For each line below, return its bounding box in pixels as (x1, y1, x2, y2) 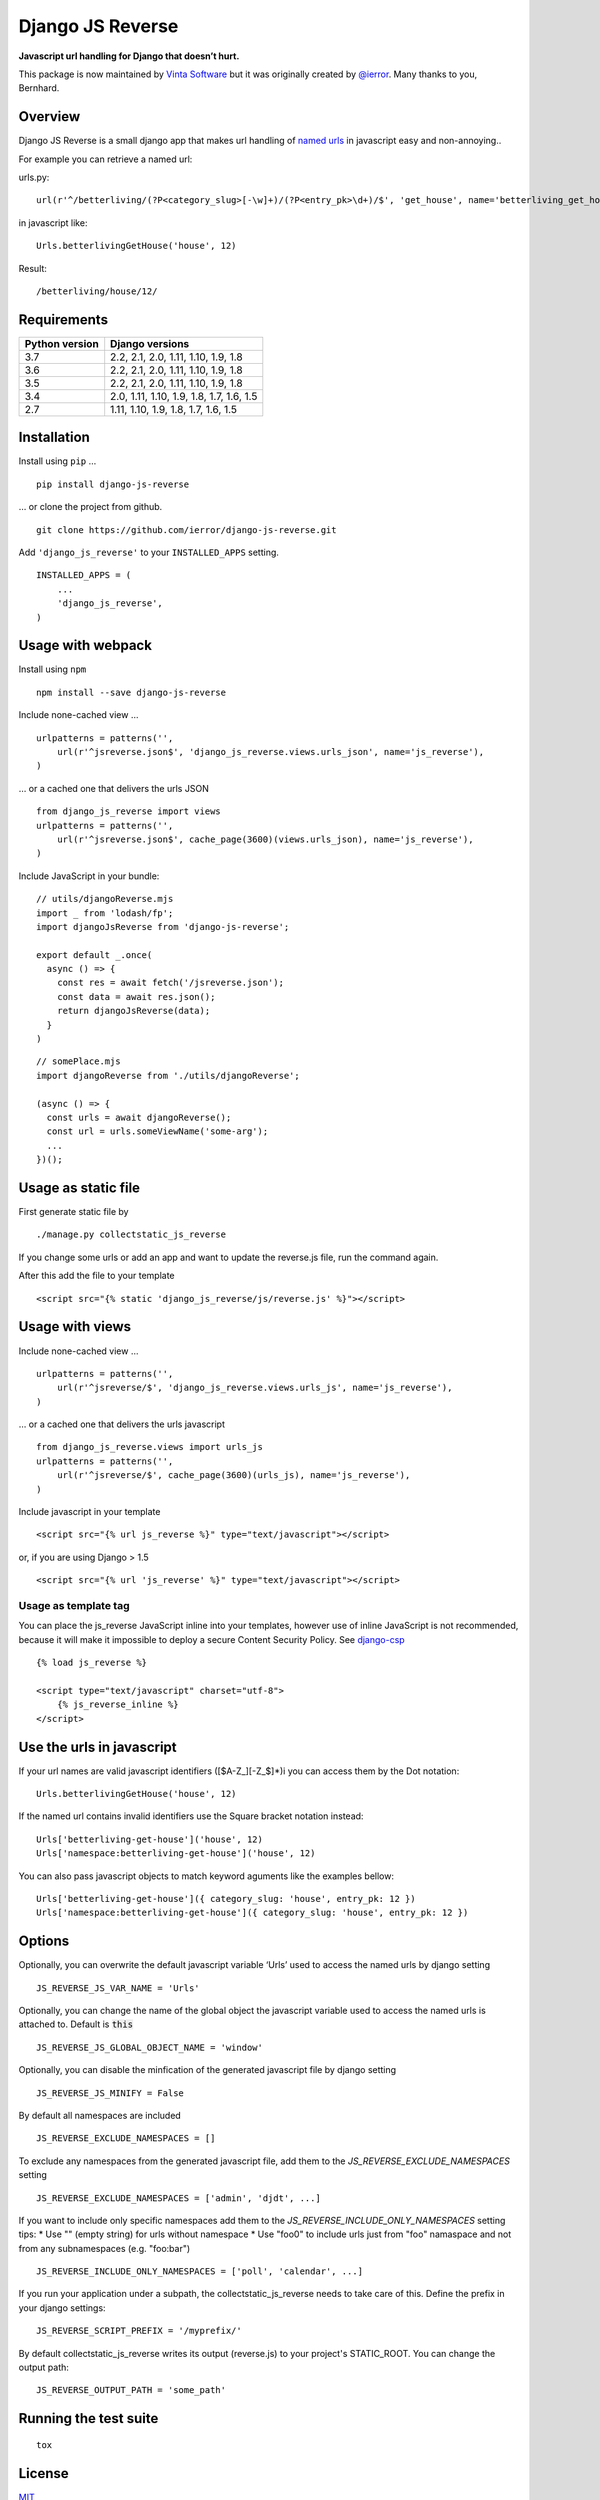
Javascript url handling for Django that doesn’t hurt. (18, 50, 240, 62)
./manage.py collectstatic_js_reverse (36, 1229, 227, 1240)
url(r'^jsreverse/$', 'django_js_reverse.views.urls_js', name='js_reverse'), (56, 1382, 453, 1394)
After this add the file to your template (18, 1270, 175, 1282)
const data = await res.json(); (56, 991, 216, 1002)
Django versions (110, 336, 190, 350)
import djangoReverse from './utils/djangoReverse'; (36, 1070, 300, 1081)
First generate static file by (18, 1206, 129, 1218)
